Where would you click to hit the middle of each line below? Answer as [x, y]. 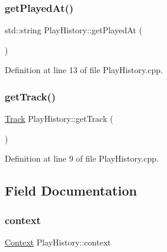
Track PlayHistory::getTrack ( [59, 119]
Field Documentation [71, 190]
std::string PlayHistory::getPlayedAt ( [74, 30]
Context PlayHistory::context [58, 242]
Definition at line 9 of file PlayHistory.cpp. [82, 158]
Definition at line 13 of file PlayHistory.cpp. [84, 70]
